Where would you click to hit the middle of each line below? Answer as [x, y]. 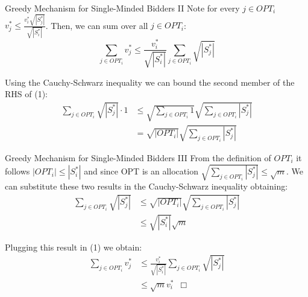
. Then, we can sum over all [97, 25]
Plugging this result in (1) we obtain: [74, 247]
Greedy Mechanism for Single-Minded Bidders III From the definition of [138, 157]
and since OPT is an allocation [141, 171]
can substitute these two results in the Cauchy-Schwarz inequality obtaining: [146, 186]
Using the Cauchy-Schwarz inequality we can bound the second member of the [150, 82]
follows [17, 171]
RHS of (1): [26, 94]
